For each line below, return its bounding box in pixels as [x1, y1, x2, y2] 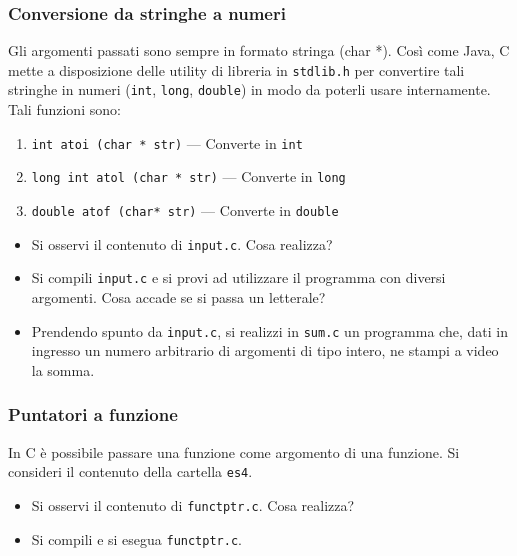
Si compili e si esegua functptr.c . [31, 528, 242, 549]
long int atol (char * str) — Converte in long [31, 166, 346, 187]
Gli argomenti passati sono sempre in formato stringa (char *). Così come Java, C [8, 40, 510, 61]
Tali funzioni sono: [8, 99, 121, 120]
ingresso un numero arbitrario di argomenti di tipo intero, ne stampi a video [31, 340, 499, 361]
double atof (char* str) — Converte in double [31, 200, 339, 221]
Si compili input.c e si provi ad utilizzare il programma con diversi [31, 267, 446, 288]
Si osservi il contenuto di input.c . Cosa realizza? [31, 233, 333, 254]
